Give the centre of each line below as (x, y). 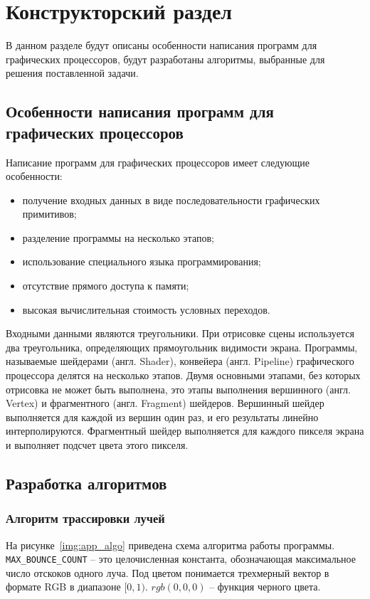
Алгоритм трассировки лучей (85, 518)
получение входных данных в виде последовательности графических (171, 200)
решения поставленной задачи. (72, 73)
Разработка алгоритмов (86, 483)
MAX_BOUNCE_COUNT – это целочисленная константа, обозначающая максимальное (181, 559)
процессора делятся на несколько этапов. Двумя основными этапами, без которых (183, 375)
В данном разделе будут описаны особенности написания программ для (162, 45)
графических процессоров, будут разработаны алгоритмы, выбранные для (165, 59)
